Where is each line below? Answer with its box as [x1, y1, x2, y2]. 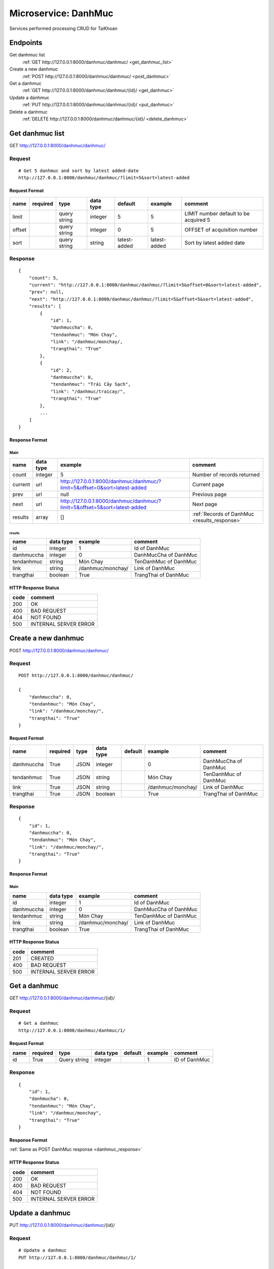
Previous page [192, 491, 227, 498]
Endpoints [9, 39, 43, 47]
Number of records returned [192, 471, 260, 478]
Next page [192, 500, 218, 508]
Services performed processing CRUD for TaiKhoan [9, 25, 118, 31]
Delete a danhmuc [9, 109, 48, 115]
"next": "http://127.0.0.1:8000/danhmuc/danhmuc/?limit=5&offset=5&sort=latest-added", [28, 296, 254, 302]
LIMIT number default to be [184, 210, 250, 217]
